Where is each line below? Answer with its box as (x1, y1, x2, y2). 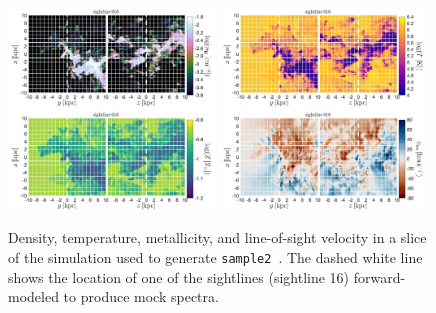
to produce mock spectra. (63, 286, 219, 307)
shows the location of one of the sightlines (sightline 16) (8, 266, 350, 287)
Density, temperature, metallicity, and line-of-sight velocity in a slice (8, 227, 427, 248)
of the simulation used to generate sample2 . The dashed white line (8, 246, 423, 267)
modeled (8, 286, 59, 307)
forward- (353, 266, 406, 287)
